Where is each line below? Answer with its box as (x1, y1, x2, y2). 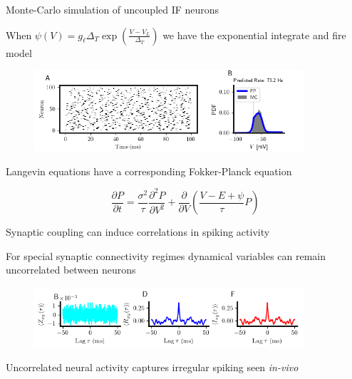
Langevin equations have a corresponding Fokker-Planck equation (6, 163, 292, 178)
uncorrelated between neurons (6, 262, 136, 277)
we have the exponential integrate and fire (162, 27, 346, 42)
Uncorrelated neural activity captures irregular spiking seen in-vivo (6, 359, 299, 374)
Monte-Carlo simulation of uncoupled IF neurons (6, 2, 219, 16)
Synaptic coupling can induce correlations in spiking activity (6, 224, 270, 239)
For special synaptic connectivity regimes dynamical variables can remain (6, 248, 326, 263)
